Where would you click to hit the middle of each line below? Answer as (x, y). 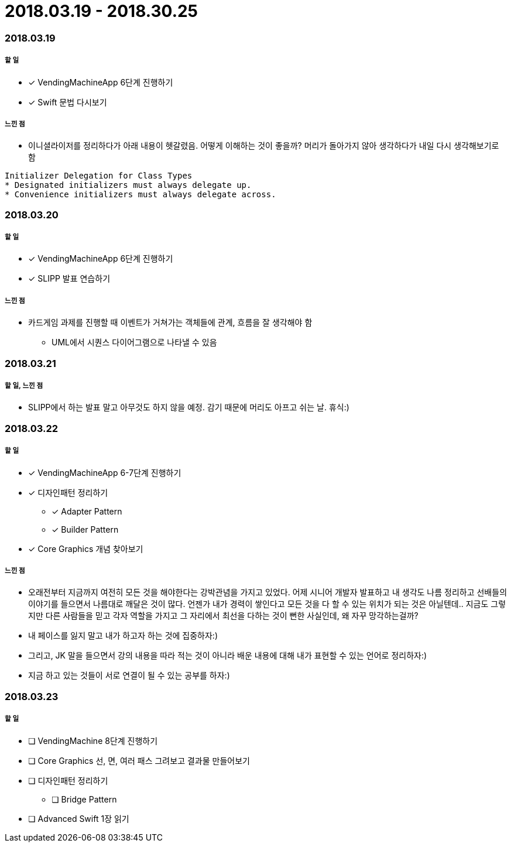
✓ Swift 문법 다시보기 (68, 102)
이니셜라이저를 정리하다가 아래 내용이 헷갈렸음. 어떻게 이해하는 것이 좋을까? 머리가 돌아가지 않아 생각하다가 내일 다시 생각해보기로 (264, 146)
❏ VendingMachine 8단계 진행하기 (93, 740)
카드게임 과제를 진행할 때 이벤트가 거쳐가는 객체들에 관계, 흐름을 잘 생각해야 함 (170, 323)
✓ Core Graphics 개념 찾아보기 (86, 548)
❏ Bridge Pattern (84, 799)
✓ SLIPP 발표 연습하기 (69, 279)
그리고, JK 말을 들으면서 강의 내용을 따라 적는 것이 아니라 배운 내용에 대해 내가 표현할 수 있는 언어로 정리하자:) (228, 656)
